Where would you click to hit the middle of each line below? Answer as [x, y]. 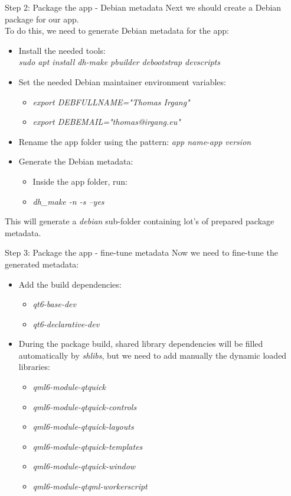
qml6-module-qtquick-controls [85, 406]
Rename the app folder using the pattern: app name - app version [135, 141]
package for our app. [42, 19]
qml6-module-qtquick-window [84, 466]
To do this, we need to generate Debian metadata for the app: [117, 30]
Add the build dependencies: [70, 284]
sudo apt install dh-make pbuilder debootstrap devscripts [119, 62]
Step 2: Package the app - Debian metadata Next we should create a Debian [143, 7]
